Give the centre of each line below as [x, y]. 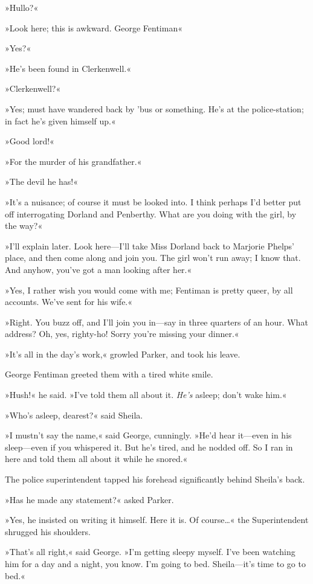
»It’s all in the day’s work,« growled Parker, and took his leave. [123, 354]
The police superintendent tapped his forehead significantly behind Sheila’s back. [155, 479]
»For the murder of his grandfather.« [73, 161]
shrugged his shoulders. [48, 531]
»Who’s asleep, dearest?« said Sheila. [74, 415]
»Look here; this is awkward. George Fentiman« [94, 27]
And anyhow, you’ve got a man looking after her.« [98, 269]
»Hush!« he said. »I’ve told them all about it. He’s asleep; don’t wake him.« [146, 395]
